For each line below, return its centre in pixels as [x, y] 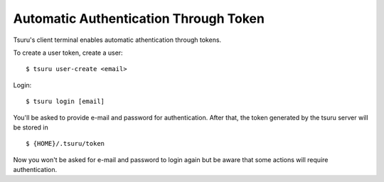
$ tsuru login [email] [65, 102]
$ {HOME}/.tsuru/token [65, 144]
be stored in [31, 127]
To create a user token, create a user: [68, 53]
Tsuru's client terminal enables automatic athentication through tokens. [117, 40]
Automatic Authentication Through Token [139, 18]
